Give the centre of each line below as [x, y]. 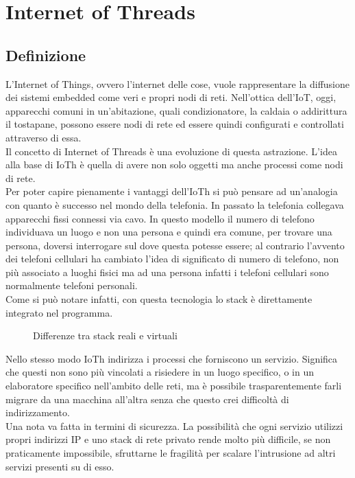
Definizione [46, 55]
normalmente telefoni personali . [72, 285]
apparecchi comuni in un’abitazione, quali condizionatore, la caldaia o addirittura [176, 110]
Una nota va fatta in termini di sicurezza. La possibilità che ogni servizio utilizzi [174, 425]
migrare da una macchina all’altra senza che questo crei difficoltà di [147, 399]
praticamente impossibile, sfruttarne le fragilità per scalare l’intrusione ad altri [171, 453]
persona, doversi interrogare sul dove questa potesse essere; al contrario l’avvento [175, 245]
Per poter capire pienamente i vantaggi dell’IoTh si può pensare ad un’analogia [172, 191]
